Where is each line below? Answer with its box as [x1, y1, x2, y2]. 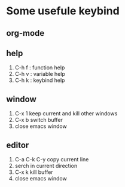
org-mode [6, 28, 45, 38]
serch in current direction [14, 163, 78, 170]
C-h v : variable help [14, 70, 66, 78]
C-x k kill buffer [14, 168, 53, 176]
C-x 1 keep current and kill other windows [14, 110, 118, 117]
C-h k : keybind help [14, 76, 65, 84]
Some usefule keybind [6, 4, 120, 18]
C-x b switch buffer [14, 117, 63, 124]
